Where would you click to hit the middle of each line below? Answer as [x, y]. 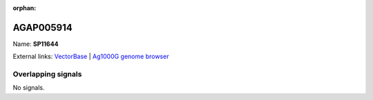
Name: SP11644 [36, 44]
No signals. [29, 88]
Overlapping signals [47, 74]
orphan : [25, 8]
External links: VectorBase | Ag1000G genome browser [91, 57]
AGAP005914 [42, 27]
